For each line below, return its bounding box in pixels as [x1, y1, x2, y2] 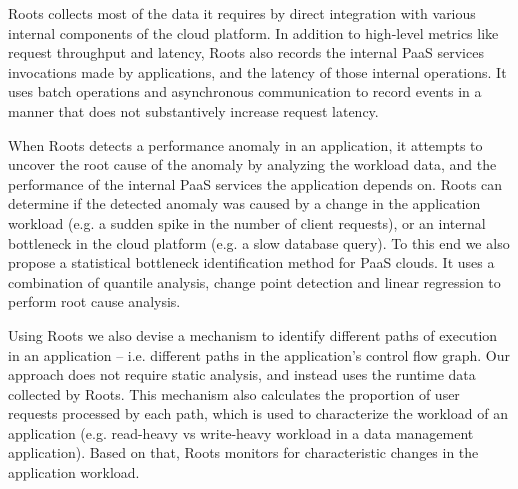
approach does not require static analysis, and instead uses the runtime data [8, 364, 476, 385]
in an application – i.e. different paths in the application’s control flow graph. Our [8, 344, 511, 365]
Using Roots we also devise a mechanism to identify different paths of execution [8, 324, 498, 345]
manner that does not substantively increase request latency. [8, 100, 379, 121]
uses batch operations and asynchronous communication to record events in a [8, 81, 482, 102]
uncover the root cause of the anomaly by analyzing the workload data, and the [8, 154, 497, 175]
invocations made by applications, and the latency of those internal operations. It [8, 61, 507, 82]
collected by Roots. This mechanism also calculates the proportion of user [8, 383, 460, 404]
